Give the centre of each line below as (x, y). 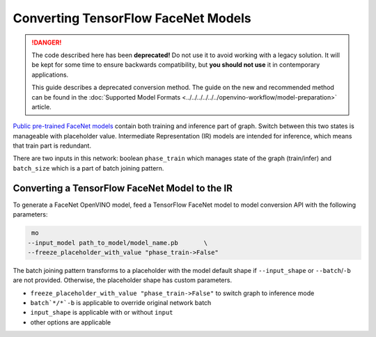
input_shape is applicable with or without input (102, 313)
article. (41, 107)
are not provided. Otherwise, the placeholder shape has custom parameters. (123, 280)
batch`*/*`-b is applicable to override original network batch (121, 303)
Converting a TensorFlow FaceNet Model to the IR (123, 188)
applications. (50, 75)
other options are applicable (71, 322)
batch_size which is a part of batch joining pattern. (88, 168)
